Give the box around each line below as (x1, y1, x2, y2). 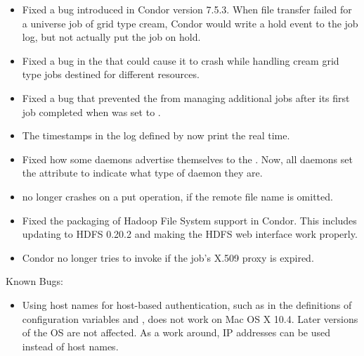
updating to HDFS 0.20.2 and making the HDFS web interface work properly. (22, 227, 358, 241)
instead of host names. (22, 338, 119, 353)
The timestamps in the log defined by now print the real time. (22, 128, 290, 143)
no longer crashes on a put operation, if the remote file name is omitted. (22, 189, 333, 203)
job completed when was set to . (22, 104, 161, 119)
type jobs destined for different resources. (22, 67, 200, 82)
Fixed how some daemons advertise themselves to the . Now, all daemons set (22, 151, 353, 166)
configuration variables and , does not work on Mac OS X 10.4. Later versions (22, 311, 358, 326)
